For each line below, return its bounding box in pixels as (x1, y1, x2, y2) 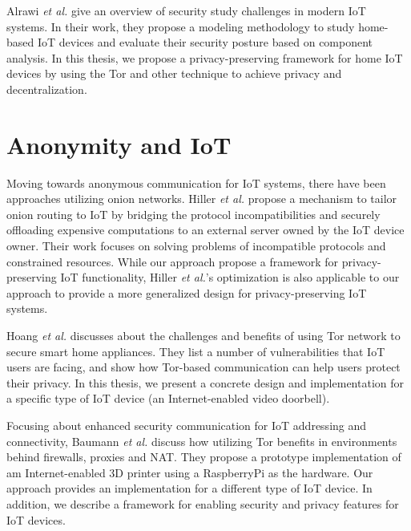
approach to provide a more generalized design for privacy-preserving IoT (6, 284, 367, 301)
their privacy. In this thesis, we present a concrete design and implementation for (6, 374, 405, 391)
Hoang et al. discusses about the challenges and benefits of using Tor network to (6, 327, 401, 344)
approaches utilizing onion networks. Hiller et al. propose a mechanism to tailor (6, 190, 397, 207)
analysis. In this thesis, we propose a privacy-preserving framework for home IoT (6, 49, 403, 66)
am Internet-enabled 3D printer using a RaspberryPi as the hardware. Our (6, 464, 373, 480)
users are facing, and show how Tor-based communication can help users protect (6, 359, 401, 375)
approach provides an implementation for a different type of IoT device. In (6, 480, 373, 497)
